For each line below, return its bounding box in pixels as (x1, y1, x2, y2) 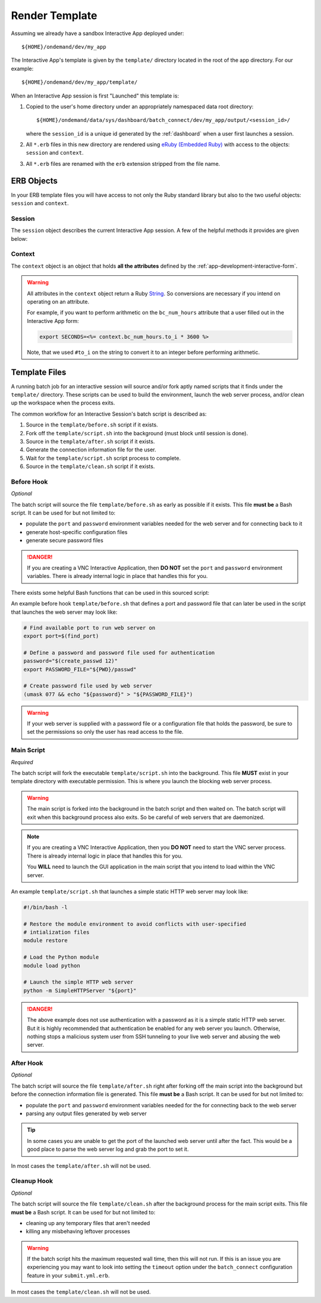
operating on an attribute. (27, 298, 90, 305)
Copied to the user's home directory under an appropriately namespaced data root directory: (26, 103, 254, 110)
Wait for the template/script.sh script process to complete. (26, 454, 181, 461)
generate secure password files (26, 537, 103, 544)
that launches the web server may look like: (11, 608, 118, 616)
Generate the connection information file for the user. (26, 446, 157, 453)
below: (11, 235, 28, 242)
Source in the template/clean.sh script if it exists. (26, 463, 155, 470)
